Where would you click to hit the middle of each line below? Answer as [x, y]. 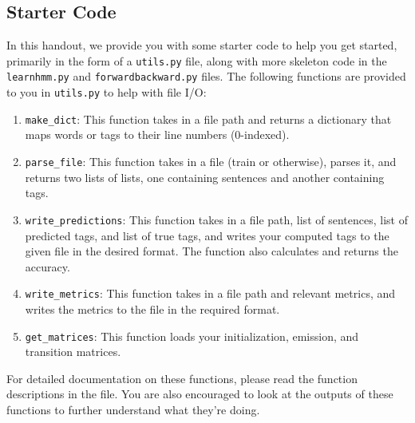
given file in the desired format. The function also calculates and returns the [211, 251]
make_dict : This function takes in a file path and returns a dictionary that [208, 119]
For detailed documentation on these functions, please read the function [182, 378]
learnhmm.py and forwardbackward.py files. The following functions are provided [206, 76]
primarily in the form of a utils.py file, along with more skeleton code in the [197, 60]
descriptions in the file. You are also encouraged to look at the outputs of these [200, 394]
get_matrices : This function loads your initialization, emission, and [192, 336]
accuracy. [47, 266]
